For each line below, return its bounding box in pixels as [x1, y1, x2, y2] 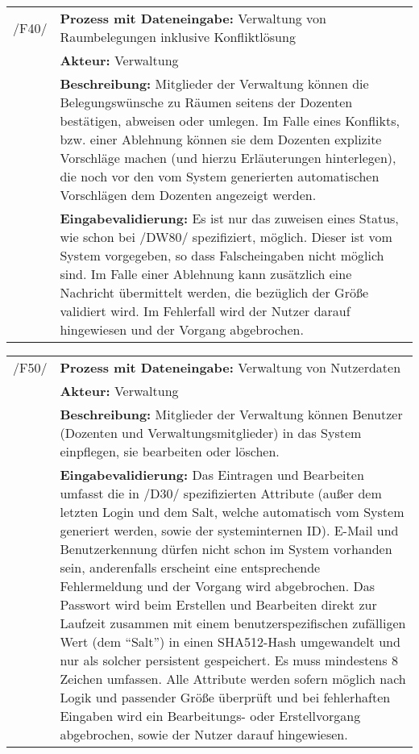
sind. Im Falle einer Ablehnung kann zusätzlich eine [60, 265, 352, 283]
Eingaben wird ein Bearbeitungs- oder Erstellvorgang [60, 706, 361, 725]
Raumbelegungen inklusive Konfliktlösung [60, 27, 296, 46]
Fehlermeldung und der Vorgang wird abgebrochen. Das [60, 577, 375, 595]
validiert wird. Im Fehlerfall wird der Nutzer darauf [60, 302, 351, 320]
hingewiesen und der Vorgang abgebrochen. [60, 320, 304, 339]
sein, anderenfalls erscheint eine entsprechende [60, 558, 321, 577]
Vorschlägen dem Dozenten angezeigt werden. [60, 185, 317, 204]
